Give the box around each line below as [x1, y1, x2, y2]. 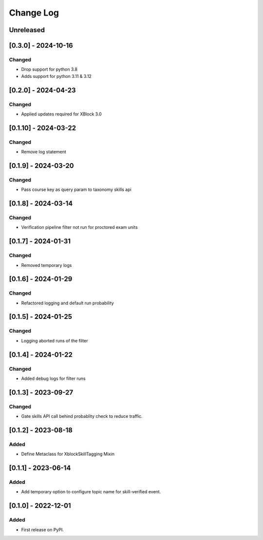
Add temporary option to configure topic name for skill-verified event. [21, 489, 161, 495]
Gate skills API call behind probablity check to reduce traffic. [21, 413, 143, 419]
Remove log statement [21, 149, 67, 155]
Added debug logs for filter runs [21, 375, 86, 381]
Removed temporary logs [21, 262, 72, 268]
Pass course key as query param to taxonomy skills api [21, 186, 131, 192]
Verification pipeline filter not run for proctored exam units [21, 224, 138, 230]
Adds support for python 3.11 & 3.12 [21, 73, 92, 79]
